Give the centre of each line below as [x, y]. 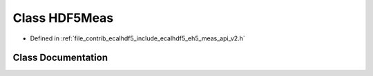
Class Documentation [60, 58]
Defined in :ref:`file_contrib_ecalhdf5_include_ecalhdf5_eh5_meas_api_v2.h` [137, 38]
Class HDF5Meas [63, 18]
